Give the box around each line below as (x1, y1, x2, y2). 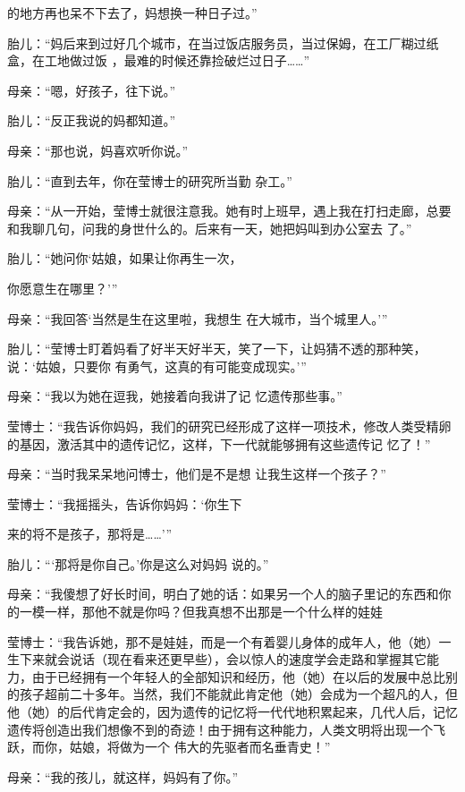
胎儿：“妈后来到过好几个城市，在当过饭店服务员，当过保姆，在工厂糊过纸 (7, 33, 439, 52)
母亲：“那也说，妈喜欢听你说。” (7, 141, 189, 159)
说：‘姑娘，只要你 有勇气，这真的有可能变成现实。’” (7, 356, 307, 375)
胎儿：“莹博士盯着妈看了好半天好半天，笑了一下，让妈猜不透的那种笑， (7, 339, 427, 358)
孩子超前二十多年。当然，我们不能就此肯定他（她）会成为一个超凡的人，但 (19, 685, 458, 703)
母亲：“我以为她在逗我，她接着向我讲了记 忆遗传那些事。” (7, 387, 342, 405)
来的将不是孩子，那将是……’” (7, 524, 173, 543)
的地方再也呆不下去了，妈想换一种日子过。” (7, 4, 258, 21)
